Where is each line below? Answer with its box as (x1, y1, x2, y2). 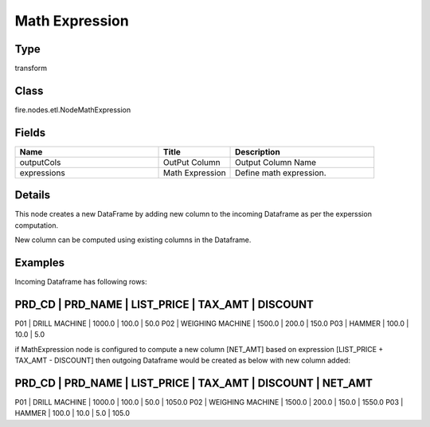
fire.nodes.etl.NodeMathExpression (14, 104, 131, 115)
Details (14, 188, 51, 202)
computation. (14, 220, 59, 230)
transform (14, 64, 48, 73)
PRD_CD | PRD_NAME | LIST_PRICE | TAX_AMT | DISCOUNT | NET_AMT (14, 376, 373, 390)
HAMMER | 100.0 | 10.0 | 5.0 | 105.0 (14, 409, 131, 418)
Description (235, 146, 280, 157)
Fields (14, 126, 46, 139)
